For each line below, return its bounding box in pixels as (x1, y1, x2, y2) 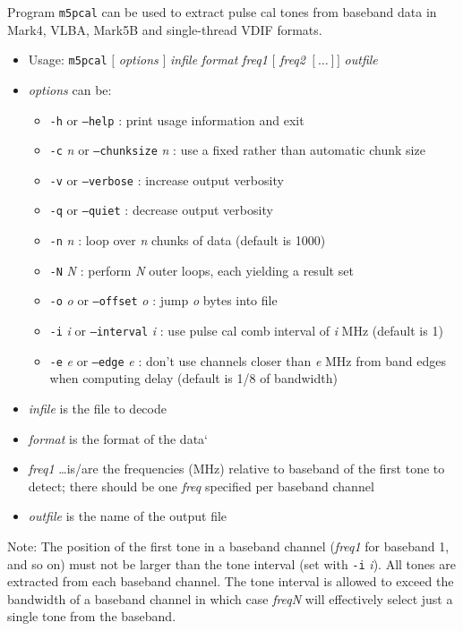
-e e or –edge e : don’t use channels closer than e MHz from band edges (49, 351, 447, 370)
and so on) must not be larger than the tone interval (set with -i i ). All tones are (7, 554, 456, 573)
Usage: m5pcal (28, 50, 107, 69)
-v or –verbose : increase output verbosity (49, 170, 284, 189)
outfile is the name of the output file (28, 507, 227, 525)
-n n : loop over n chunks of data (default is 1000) (49, 231, 326, 250)
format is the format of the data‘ (28, 429, 208, 448)
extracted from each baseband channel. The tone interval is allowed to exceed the (7, 572, 454, 591)
